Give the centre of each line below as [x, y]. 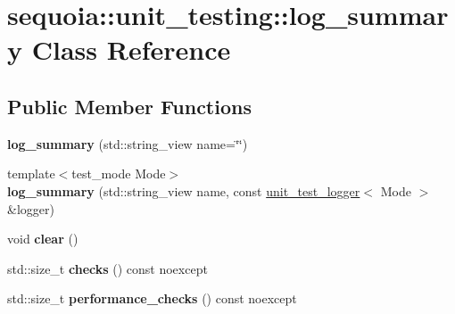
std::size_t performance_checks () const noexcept [152, 298]
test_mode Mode [119, 174]
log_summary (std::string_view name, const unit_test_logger [184, 190]
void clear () [43, 239]
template [31, 174]
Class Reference [131, 50]
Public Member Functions [129, 106]
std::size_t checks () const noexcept [108, 268]
